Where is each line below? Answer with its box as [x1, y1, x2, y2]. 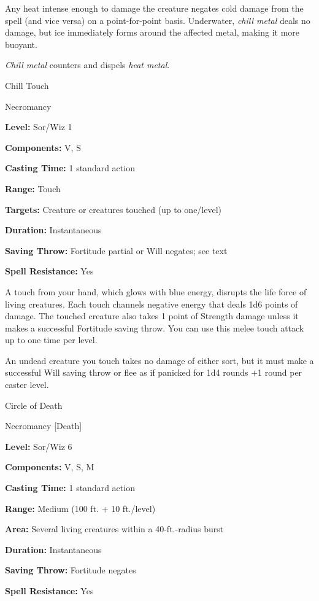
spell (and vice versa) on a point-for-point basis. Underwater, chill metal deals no [5, 14, 310, 26]
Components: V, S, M [5, 460, 94, 473]
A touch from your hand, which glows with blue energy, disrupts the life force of [5, 285, 307, 298]
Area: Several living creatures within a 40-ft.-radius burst [5, 522, 224, 535]
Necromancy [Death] [5, 419, 82, 432]
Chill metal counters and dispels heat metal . [5, 58, 170, 71]
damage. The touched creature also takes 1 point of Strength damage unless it [5, 309, 299, 322]
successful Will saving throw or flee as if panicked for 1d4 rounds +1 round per [5, 366, 302, 379]
